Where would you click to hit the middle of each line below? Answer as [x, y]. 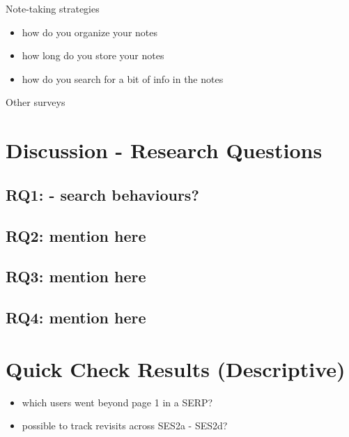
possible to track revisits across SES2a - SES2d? [125, 426]
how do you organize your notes [90, 32]
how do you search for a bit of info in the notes [123, 78]
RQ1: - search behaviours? [102, 194]
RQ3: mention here [76, 276]
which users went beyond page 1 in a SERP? [117, 402]
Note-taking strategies [53, 8]
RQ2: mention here [76, 235]
